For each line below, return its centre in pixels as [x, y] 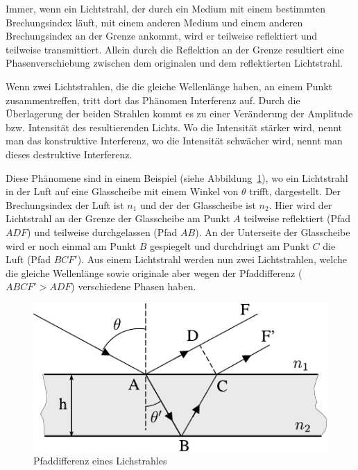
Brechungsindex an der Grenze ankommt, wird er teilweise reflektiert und [162, 36]
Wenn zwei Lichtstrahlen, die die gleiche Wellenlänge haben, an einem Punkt [169, 86]
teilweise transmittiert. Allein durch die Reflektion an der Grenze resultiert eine [175, 49]
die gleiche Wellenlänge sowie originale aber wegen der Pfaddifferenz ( [154, 272]
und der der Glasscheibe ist [198, 204]
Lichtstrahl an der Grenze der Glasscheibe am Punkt [118, 218]
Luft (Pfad [28, 259]
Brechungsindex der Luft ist [65, 204]
